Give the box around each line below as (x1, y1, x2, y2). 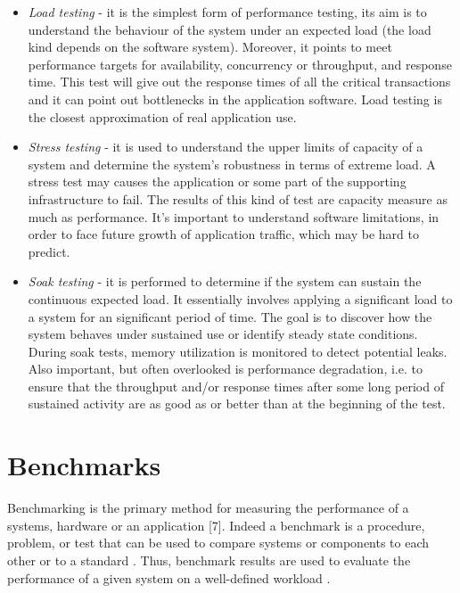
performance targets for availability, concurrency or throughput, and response (28, 54, 452, 73)
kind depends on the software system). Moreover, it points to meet (28, 37, 392, 56)
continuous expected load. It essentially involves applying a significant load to (28, 289, 453, 308)
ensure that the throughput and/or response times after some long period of (28, 376, 444, 395)
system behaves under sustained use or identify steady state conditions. (28, 325, 418, 343)
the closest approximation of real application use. (28, 107, 297, 126)
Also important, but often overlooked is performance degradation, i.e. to (28, 359, 423, 378)
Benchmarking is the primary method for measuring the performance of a (7, 498, 409, 517)
